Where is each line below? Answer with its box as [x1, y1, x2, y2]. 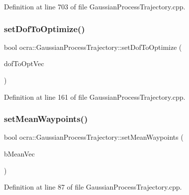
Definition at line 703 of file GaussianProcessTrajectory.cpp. [4, 1, 186, 11]
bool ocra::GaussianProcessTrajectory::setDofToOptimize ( [4, 41, 182, 52]
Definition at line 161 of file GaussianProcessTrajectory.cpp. [4, 91, 186, 102]
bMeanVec [4, 149, 35, 158]
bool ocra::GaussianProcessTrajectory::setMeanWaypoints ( [4, 132, 184, 142]
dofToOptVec [4, 58, 44, 69]
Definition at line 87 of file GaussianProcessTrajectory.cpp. [4, 182, 182, 192]
